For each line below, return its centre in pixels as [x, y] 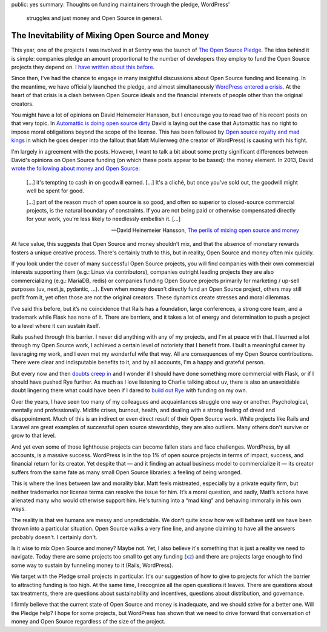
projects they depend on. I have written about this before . [83, 67]
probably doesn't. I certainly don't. [54, 537]
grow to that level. [34, 436]
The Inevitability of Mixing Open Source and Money [110, 36]
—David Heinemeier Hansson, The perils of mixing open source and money [205, 230]
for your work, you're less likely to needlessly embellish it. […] [104, 219]
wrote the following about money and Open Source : [76, 168]
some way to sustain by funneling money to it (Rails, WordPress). [92, 565]
